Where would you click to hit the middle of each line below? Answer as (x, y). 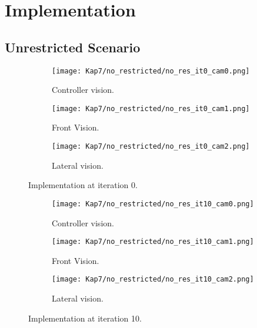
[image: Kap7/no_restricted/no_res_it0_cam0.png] (151, 71)
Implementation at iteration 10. (85, 318)
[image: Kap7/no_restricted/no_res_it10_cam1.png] (153, 242)
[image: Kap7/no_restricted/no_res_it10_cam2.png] (153, 280)
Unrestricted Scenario (73, 47)
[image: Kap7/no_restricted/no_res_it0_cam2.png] (151, 147)
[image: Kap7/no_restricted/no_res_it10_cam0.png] (153, 204)
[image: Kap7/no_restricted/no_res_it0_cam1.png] (151, 108)
